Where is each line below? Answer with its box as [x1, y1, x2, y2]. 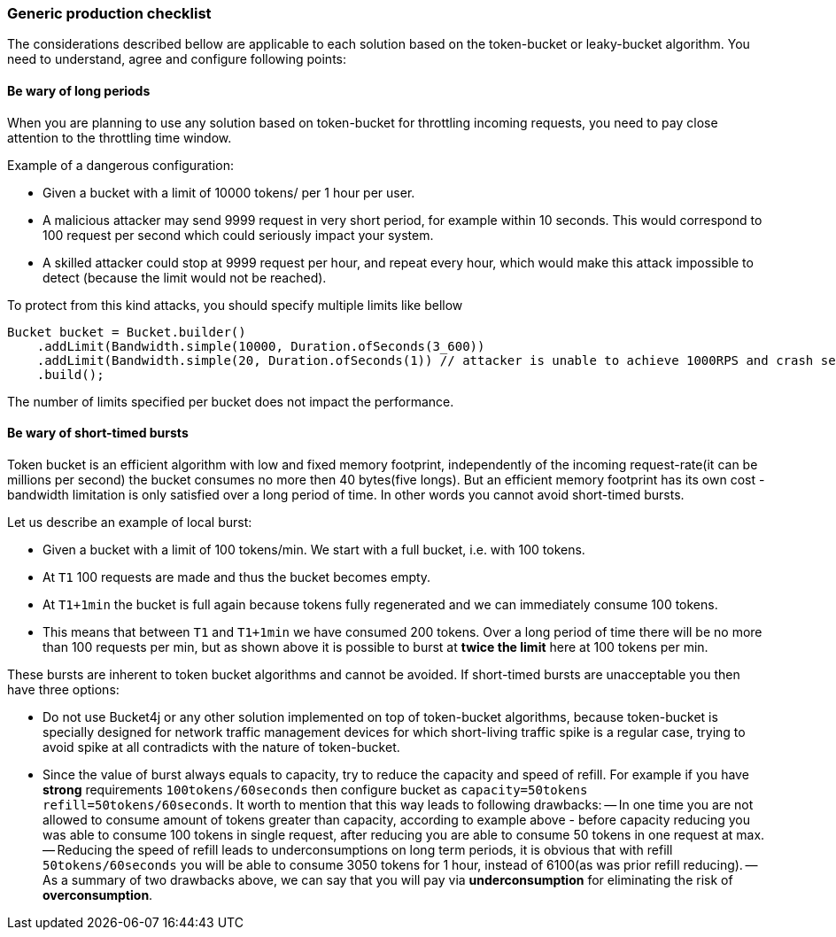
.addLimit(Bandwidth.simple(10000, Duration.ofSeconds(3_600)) [36, 338, 485, 353]
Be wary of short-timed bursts [7, 425, 189, 441]
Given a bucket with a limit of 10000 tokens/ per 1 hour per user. [43, 184, 415, 200]
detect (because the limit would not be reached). [43, 269, 327, 285]
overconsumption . [43, 887, 153, 902]
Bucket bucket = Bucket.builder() [7, 324, 246, 339]
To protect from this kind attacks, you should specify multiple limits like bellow [7, 297, 463, 313]
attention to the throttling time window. [7, 129, 232, 145]
